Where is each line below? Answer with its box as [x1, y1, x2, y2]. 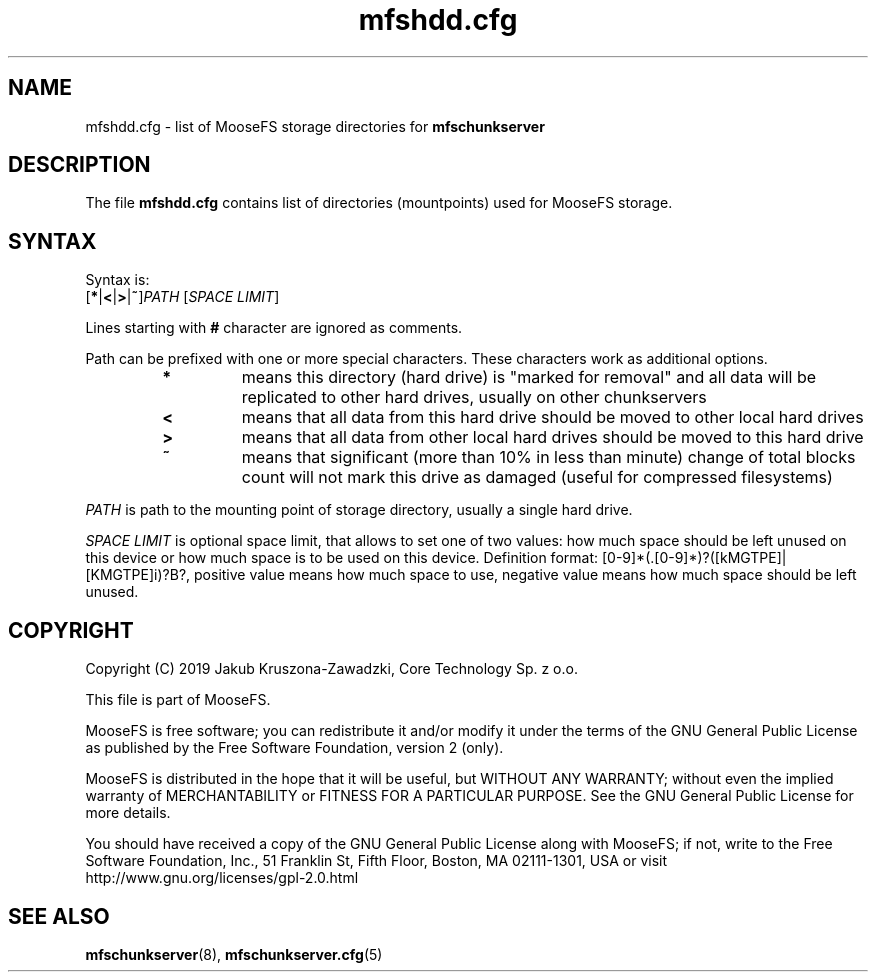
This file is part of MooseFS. [85, 691, 271, 709]
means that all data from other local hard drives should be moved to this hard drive [241, 427, 864, 448]
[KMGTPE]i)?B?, [85, 566, 191, 584]
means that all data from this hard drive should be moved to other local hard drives [241, 407, 864, 428]
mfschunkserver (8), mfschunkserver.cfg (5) [85, 945, 383, 963]
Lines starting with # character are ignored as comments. [85, 319, 463, 337]
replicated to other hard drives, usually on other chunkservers [241, 387, 707, 408]
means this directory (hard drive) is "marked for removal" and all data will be [241, 367, 817, 388]
